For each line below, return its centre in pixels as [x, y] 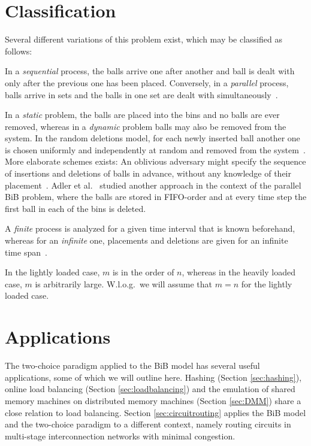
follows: [19, 51]
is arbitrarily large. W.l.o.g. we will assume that [124, 283]
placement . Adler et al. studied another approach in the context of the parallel [153, 185]
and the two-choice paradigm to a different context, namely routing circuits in [148, 424]
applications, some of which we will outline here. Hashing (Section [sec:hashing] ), [153, 377]
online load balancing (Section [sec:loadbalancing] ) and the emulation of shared [150, 389]
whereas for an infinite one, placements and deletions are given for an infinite [147, 240]
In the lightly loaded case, [52, 272]
